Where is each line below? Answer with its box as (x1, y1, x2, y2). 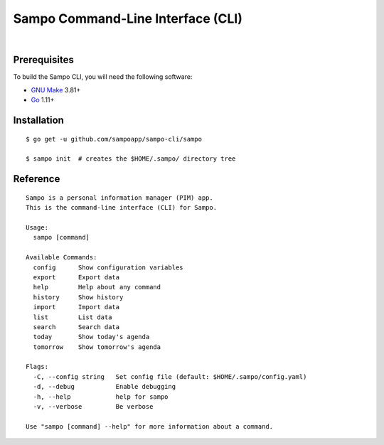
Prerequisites (13, 54, 74, 66)
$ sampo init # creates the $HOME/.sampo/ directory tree (26, 155, 236, 163)
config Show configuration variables (33, 263, 184, 272)
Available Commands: (26, 253, 97, 262)
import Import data (33, 303, 120, 311)
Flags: (26, 363, 49, 371)
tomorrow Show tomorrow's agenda (33, 343, 161, 351)
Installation (13, 114, 64, 127)
